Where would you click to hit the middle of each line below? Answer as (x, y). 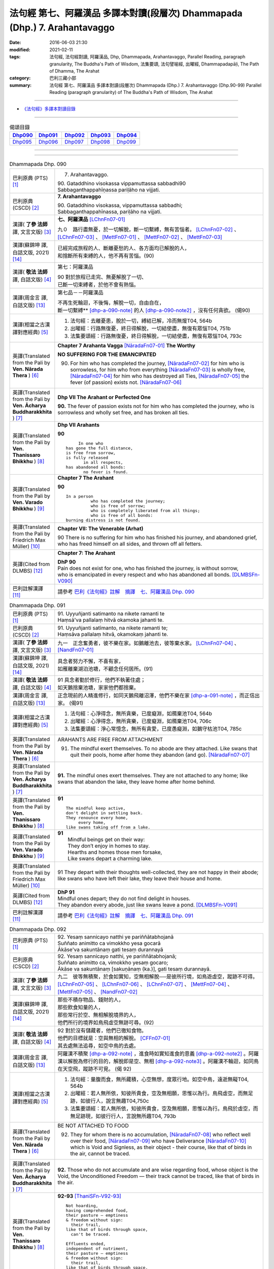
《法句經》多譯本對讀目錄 (49, 109)
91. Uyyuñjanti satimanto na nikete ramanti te (111, 613)
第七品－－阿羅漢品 (80, 292)
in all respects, (103, 462)
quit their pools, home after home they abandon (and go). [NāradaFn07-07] (160, 755)
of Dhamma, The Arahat (75, 71)
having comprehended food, (97, 1211)
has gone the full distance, (99, 448)
